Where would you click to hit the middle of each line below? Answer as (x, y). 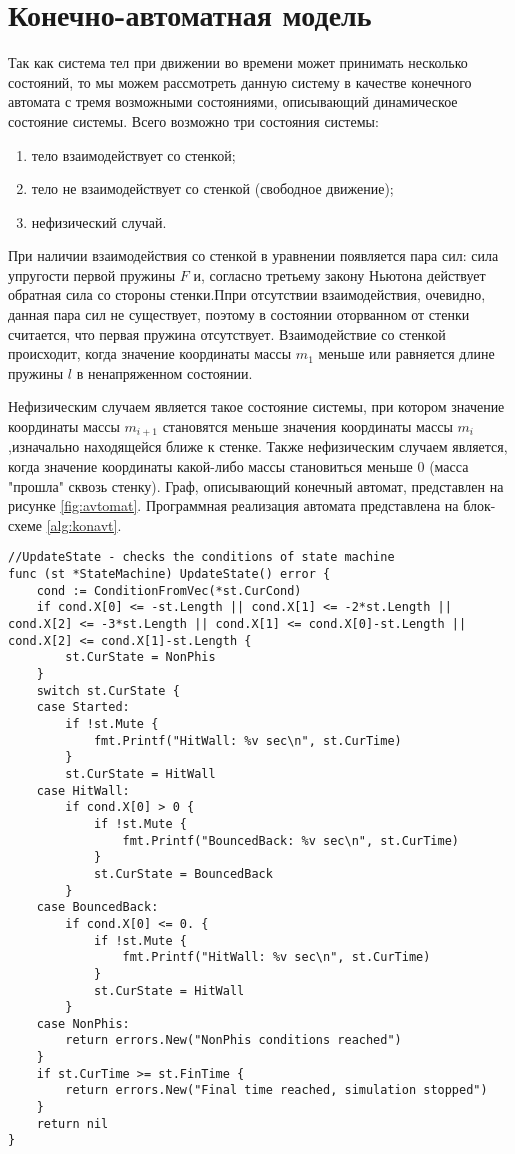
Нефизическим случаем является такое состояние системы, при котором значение (256, 406)
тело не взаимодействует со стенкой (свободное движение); (212, 188)
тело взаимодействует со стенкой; (133, 154)
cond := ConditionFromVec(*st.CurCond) (169, 590)
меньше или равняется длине (406, 353)
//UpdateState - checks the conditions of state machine (201, 557)
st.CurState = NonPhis (140, 657)
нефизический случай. (99, 221)
